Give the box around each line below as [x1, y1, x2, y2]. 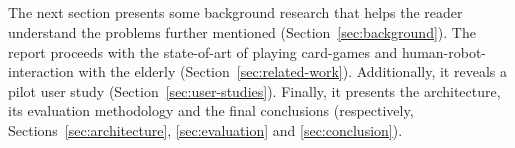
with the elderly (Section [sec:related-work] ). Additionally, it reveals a [78, 61, 507, 82]
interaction [8, 61, 74, 82]
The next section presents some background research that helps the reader [8, 2, 463, 23]
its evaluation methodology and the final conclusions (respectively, [8, 100, 414, 121]
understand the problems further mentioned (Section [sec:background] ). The [8, 21, 476, 42]
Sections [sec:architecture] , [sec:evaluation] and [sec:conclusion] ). [8, 119, 403, 140]
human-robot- [401, 41, 487, 62]
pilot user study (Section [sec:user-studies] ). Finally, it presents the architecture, [8, 80, 501, 101]
